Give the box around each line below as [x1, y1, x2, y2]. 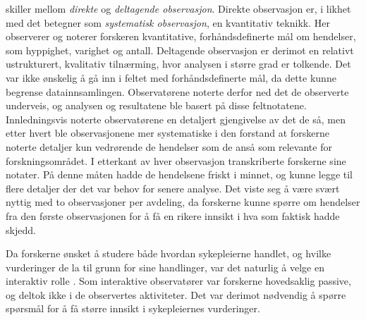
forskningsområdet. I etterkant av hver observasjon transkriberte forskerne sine [6, 153, 346, 168]
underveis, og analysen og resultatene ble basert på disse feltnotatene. [6, 98, 307, 113]
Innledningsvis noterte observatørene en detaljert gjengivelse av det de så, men [6, 111, 346, 126]
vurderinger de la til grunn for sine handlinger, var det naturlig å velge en [6, 259, 324, 274]
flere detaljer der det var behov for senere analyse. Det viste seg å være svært [6, 180, 340, 195]
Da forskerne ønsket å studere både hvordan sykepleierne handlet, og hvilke [6, 246, 331, 261]
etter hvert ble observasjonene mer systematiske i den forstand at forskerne [6, 125, 329, 140]
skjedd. [6, 222, 36, 237]
